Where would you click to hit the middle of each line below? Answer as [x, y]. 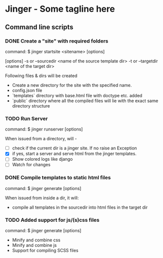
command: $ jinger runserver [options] [44, 129]
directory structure [31, 106]
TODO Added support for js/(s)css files [52, 220]
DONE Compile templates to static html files [58, 178]
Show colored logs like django [42, 159]
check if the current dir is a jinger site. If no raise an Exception [74, 148]
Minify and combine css [36, 240]
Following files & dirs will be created [41, 75]
